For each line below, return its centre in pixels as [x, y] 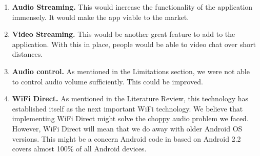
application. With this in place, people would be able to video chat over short [134, 44]
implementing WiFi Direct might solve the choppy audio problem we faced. [130, 118]
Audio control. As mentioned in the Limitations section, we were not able [131, 71]
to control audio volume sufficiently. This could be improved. [107, 81]
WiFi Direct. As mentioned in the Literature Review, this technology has [130, 98]
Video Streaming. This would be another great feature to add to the [124, 34]
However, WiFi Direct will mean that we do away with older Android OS [127, 128]
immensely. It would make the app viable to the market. [101, 17]
